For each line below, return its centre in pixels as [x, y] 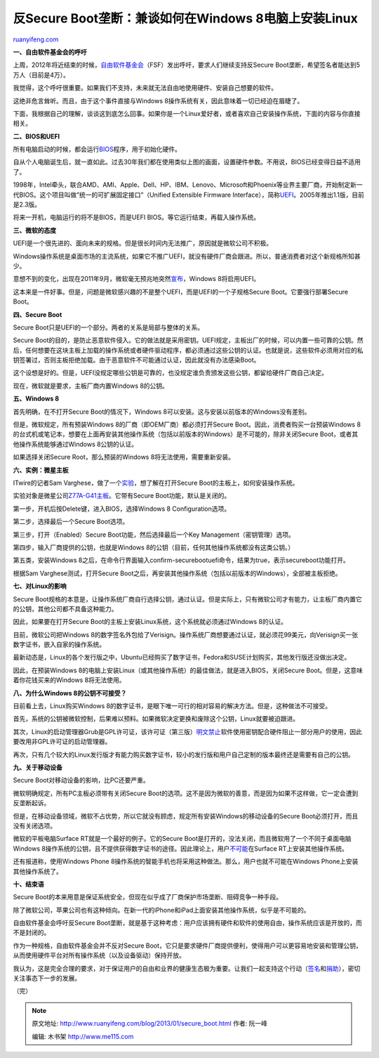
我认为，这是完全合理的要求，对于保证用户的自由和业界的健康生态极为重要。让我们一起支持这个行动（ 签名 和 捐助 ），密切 [187, 968]
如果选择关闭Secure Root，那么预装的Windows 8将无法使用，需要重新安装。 [124, 457]
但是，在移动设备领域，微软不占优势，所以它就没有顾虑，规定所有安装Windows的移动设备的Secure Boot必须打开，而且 [186, 816]
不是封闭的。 [32, 933]
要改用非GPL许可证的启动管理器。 [62, 742]
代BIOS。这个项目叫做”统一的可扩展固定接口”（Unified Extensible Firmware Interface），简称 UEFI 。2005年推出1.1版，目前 [188, 195]
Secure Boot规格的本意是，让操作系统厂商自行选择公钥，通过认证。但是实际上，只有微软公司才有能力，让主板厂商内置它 [188, 599]
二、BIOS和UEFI [36, 136]
